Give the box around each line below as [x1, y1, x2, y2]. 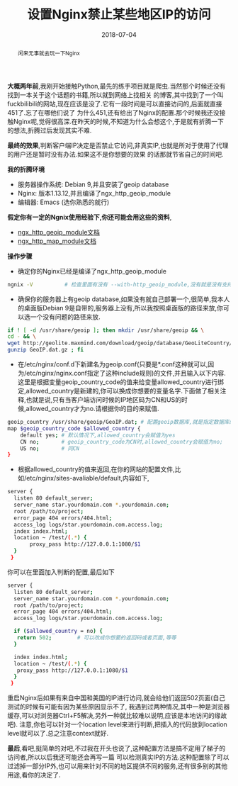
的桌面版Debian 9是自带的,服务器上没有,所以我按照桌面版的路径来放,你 [17, 303, 223, 312]
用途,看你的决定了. [7, 770, 62, 780]
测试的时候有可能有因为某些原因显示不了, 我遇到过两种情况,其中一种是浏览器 [7, 702, 230, 711]
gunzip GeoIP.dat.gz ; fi [7, 347, 84, 354]
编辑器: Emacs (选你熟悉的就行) [17, 198, 110, 206]
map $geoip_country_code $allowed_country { [7, 425, 141, 432]
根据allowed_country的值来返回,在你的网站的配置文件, [17, 465, 175, 473]
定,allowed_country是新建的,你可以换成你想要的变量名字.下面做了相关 [17, 387, 220, 395]
